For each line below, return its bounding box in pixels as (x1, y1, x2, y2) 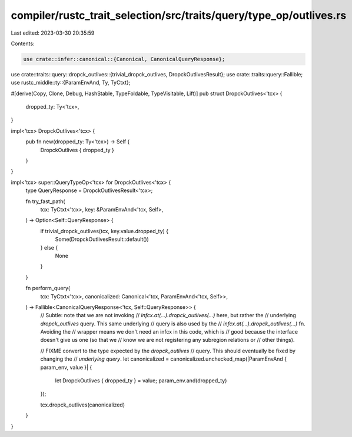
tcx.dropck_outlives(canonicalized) (40, 401, 125, 408)
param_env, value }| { (40, 364, 92, 371)
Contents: (11, 40, 35, 47)
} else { (40, 244, 58, 251)
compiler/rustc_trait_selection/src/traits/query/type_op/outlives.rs (11, 9, 347, 22)
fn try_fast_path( (25, 197, 65, 205)
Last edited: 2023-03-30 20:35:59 (11, 29, 95, 36)
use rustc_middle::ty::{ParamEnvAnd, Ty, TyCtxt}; (11, 79, 131, 86)
